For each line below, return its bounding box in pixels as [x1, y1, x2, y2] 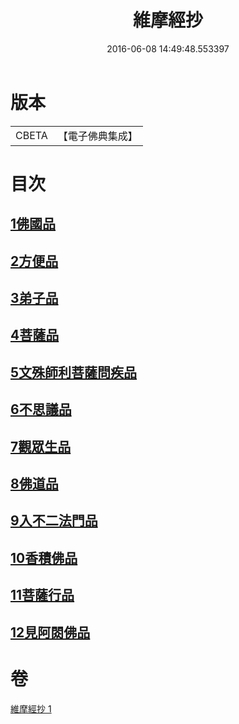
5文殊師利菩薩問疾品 [10, 364, 138, 381]
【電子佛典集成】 [57, 129, 138, 143]
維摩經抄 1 [10, 702, 52, 715]
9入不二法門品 [10, 512, 98, 530]
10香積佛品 [10, 549, 78, 566]
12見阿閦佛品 [10, 624, 91, 641]
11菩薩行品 [10, 587, 75, 604]
